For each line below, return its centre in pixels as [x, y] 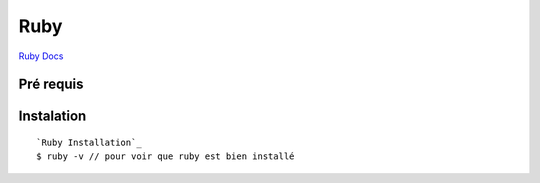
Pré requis [51, 84]
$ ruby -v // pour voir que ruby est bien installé [165, 156]
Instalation [52, 116]
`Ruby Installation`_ [89, 142]
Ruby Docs [41, 56]
